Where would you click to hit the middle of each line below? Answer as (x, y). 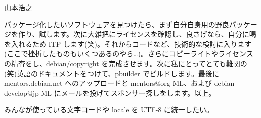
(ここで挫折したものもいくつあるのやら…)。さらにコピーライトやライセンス (129, 53)
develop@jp (21, 93)
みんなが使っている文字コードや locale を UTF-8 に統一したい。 (109, 110)
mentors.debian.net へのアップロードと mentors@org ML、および (108, 83)
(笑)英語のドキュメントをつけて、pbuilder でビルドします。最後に (112, 73)
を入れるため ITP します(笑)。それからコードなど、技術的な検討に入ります (128, 43)
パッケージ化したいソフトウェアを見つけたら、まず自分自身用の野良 (117, 24)
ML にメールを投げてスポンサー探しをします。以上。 (128, 93)
